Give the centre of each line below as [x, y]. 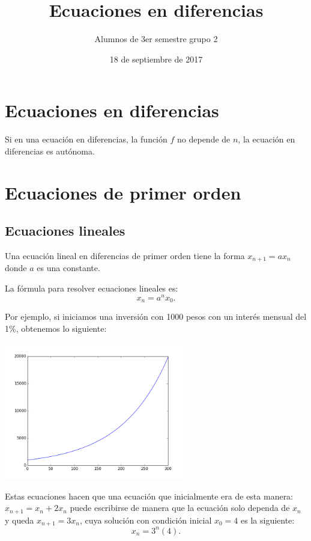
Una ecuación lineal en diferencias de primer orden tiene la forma [125, 256]
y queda [20, 520]
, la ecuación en [267, 139]
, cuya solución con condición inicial [146, 520]
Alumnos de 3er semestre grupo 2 [156, 39]
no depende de [204, 139]
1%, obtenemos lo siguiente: [56, 328]
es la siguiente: [268, 520]
